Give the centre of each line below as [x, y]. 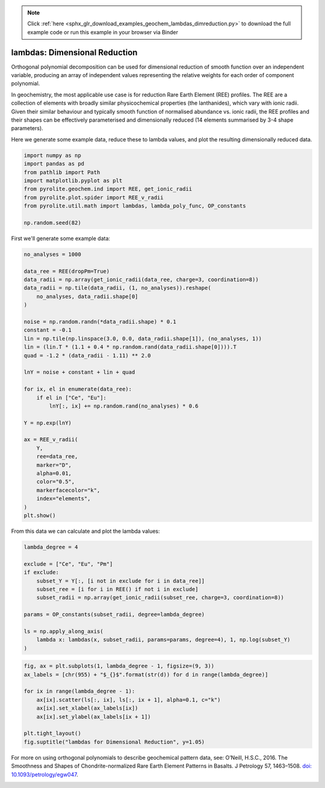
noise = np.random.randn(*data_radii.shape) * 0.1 [100, 322]
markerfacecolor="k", [68, 490]
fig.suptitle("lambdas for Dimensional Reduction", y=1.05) [114, 742]
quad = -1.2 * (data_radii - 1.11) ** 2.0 [87, 355]
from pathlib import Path [62, 172]
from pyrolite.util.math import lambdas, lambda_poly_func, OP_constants [135, 206]
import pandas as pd [54, 164]
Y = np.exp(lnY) [48, 423]
